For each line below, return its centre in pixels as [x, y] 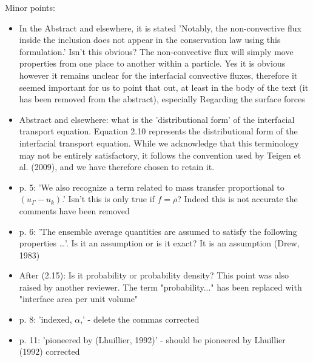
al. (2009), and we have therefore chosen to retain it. [117, 167]
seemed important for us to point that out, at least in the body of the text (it [164, 87]
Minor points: [30, 7]
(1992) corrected [49, 351]
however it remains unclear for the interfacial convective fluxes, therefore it [158, 75]
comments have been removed [74, 210]
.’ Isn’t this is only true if [108, 199]
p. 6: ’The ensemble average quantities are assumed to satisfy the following [158, 231]
